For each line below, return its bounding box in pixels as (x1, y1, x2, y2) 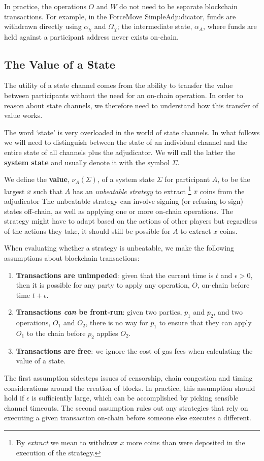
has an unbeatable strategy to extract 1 (72, 184, 191, 196)
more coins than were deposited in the (126, 437, 245, 447)
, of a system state (97, 174, 155, 185)
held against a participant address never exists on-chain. (4, 31, 179, 42)
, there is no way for (85, 317, 148, 328)
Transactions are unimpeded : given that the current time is (16, 269, 214, 280)
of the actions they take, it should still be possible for (4, 225, 171, 236)
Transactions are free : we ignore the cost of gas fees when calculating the (16, 345, 253, 356)
